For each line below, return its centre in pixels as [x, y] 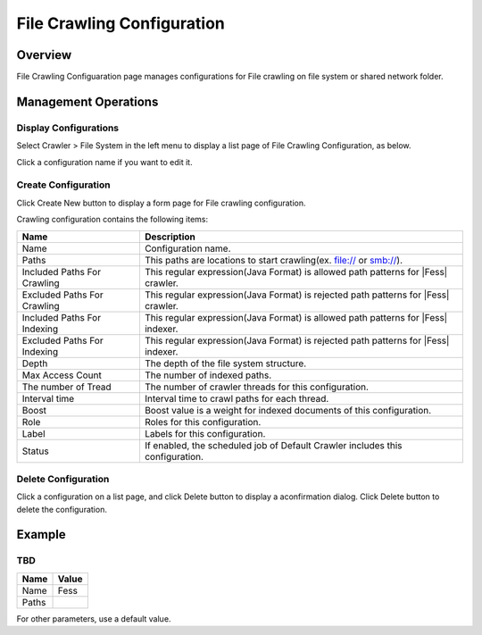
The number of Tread [66, 387]
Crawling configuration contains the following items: [112, 220]
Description [170, 237]
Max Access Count [62, 375]
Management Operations [87, 101]
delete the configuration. [62, 509]
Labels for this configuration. [205, 433]
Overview [44, 55]
